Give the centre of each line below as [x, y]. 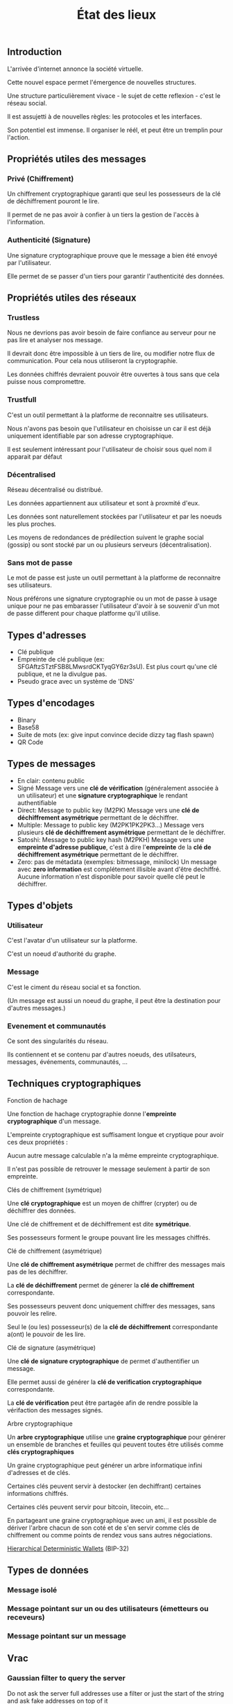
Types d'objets [40, 905]
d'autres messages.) [36, 1008]
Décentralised [32, 474]
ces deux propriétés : [37, 1142]
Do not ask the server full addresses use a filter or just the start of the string [115, 1693]
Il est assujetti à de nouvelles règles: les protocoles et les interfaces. [105, 116]
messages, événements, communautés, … [68, 1061]
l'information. [26, 222]
